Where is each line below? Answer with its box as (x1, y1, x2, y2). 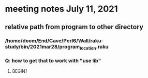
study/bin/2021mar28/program (5, 43, 80, 50)
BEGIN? (12, 68, 28, 74)
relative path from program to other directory (5, 23, 144, 31)
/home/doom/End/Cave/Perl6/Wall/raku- (5, 37, 104, 44)
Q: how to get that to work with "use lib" (5, 57, 102, 64)
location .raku (79, 43, 109, 51)
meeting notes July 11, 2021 (5, 3, 118, 15)
